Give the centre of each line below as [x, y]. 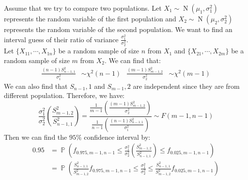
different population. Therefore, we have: [64, 95]
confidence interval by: [117, 137]
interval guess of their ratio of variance [61, 39]
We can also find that [36, 86]
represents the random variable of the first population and [90, 18]
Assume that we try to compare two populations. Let [83, 8]
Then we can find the [36, 137]
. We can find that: [132, 60]
